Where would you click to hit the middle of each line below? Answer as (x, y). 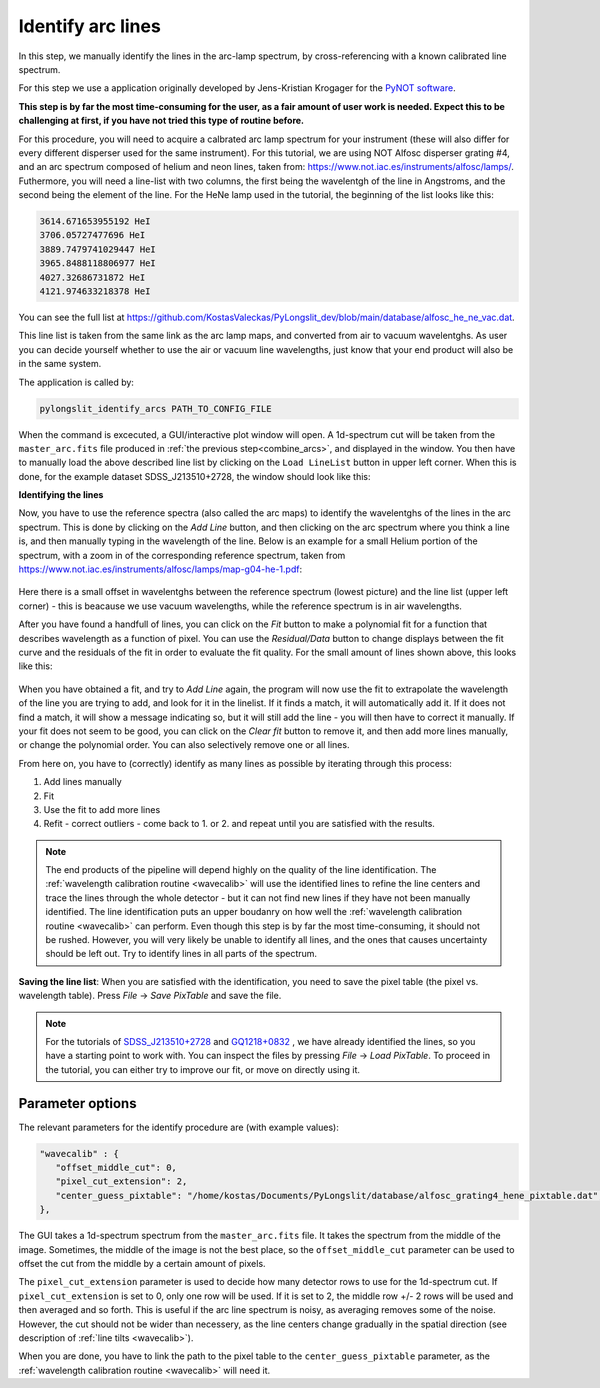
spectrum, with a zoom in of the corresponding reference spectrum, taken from (182, 555)
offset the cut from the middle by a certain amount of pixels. (142, 1263)
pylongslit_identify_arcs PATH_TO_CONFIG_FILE (155, 408)
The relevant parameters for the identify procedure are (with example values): (178, 1127)
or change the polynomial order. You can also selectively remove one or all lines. (184, 745)
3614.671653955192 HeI (95, 221)
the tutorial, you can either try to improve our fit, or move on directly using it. (202, 1069)
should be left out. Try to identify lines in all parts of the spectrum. (181, 954)
